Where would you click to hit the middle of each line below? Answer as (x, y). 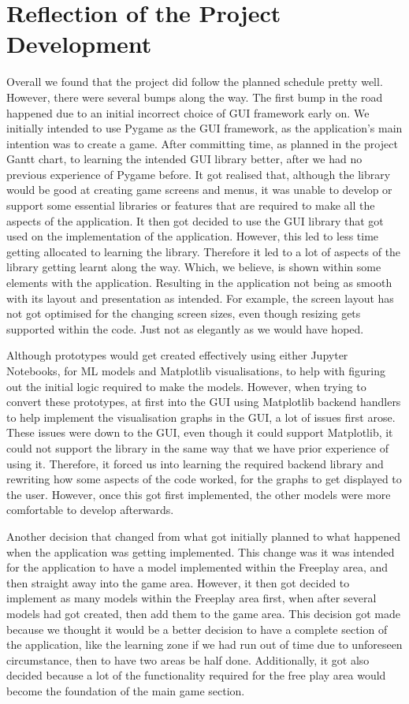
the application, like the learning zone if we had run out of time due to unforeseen (204, 644)
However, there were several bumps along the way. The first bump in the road (195, 97)
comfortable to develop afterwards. (90, 510)
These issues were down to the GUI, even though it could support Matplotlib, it (200, 432)
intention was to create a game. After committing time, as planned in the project (202, 143)
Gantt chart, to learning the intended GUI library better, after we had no (184, 159)
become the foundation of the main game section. (126, 690)
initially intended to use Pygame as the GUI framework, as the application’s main (204, 128)
